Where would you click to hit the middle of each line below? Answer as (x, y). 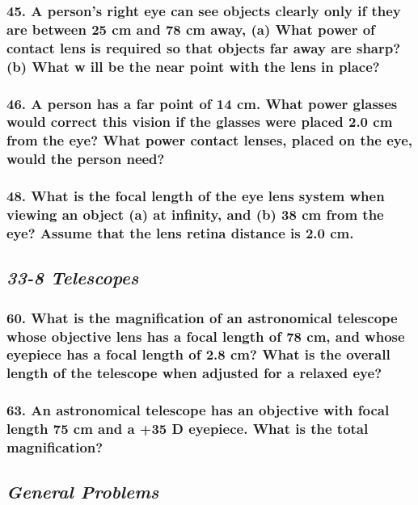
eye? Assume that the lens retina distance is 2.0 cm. (180, 232)
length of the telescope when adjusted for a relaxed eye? (194, 373)
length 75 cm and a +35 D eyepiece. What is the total (188, 429)
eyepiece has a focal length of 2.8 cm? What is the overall (198, 354)
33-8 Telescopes (73, 278)
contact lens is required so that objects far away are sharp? (204, 47)
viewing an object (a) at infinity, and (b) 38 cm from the (195, 215)
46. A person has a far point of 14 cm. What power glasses (202, 103)
